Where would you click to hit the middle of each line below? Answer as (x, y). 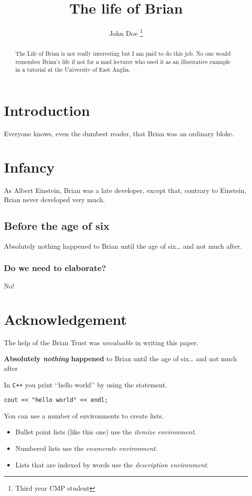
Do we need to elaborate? (55, 267)
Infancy (29, 167)
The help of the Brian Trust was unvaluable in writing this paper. (101, 342)
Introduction (47, 110)
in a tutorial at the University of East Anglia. (73, 70)
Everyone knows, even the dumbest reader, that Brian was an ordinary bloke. (119, 134)
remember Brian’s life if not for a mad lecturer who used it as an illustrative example (123, 61)
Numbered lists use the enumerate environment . (86, 448)
